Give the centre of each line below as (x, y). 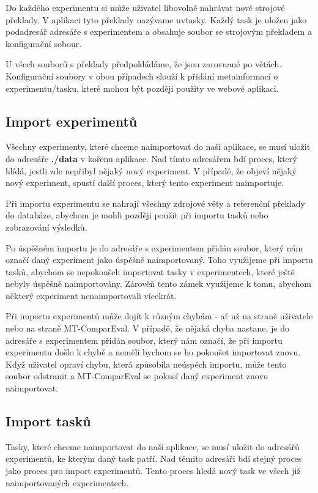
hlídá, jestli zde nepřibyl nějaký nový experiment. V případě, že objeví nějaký (151, 170)
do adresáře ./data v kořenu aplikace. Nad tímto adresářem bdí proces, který (151, 158)
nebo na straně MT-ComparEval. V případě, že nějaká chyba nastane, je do (148, 328)
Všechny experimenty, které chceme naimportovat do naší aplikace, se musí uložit (158, 146)
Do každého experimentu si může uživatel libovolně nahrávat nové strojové (145, 7)
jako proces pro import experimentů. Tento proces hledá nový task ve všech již (153, 471)
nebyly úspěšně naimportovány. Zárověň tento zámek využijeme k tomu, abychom (158, 284)
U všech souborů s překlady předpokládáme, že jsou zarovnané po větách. (144, 64)
